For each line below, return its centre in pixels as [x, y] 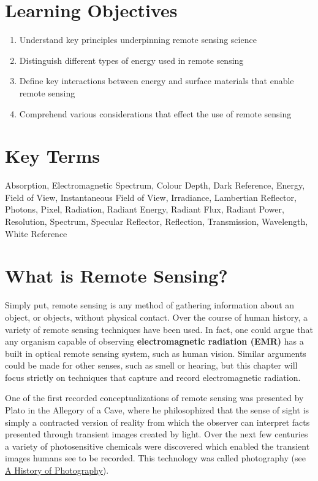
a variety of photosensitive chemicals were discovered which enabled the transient [157, 446]
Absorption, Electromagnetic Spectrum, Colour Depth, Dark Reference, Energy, [155, 185]
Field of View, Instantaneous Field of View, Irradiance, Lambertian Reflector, [151, 197]
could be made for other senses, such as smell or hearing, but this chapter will [151, 365]
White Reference [36, 233]
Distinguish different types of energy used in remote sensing [131, 60]
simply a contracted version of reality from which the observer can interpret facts [157, 422]
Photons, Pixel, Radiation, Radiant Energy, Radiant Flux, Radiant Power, [145, 209]
